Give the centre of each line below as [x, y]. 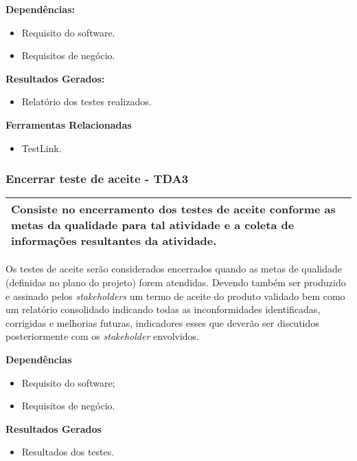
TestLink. [42, 148]
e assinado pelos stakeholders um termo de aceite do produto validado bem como [175, 296]
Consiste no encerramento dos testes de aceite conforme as [173, 209]
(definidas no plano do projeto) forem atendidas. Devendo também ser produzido [176, 282]
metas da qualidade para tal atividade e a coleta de [153, 225]
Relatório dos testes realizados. [87, 101]
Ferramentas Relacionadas [69, 124]
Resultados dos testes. [68, 452]
